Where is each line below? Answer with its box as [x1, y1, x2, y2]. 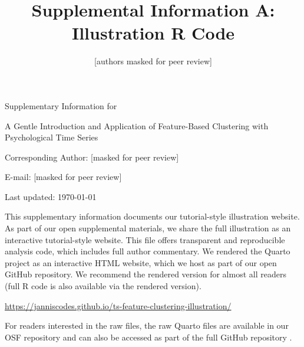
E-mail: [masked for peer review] [5, 171, 122, 183]
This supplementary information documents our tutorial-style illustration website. [5, 210, 300, 222]
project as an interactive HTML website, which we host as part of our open [5, 256, 277, 269]
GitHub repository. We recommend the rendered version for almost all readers [5, 268, 286, 280]
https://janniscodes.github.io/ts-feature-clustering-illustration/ [5, 299, 232, 312]
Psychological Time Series [5, 131, 98, 143]
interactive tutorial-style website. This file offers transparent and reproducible [5, 233, 285, 245]
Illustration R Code [71, 21, 235, 45]
